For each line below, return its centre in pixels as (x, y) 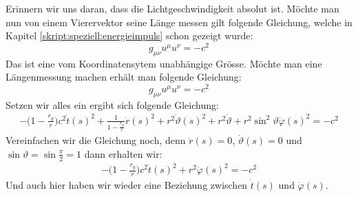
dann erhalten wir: (123, 153)
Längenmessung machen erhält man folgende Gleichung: (124, 77)
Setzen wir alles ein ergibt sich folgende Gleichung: (112, 104)
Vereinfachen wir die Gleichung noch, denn (96, 140)
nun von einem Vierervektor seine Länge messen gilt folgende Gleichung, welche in (179, 22)
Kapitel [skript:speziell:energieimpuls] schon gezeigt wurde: (129, 35)
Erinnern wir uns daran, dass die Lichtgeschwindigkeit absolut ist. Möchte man (172, 8)
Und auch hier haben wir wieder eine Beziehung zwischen (127, 185)
